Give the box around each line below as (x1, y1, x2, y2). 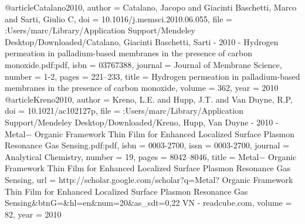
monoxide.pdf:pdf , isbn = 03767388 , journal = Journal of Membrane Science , (5, 58, 282, 70)
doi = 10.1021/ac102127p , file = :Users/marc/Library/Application (5, 104, 243, 117)
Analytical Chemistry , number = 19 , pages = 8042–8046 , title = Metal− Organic (5, 150, 297, 162)
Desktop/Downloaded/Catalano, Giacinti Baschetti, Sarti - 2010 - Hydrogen (5, 35, 279, 47)
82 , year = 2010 (5, 208, 62, 220)
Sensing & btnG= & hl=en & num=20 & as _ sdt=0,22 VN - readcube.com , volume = (5, 196, 292, 209)
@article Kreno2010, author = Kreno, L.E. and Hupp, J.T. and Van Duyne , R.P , (5, 93, 293, 105)
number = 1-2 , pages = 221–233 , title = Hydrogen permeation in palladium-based (5, 70, 300, 82)
